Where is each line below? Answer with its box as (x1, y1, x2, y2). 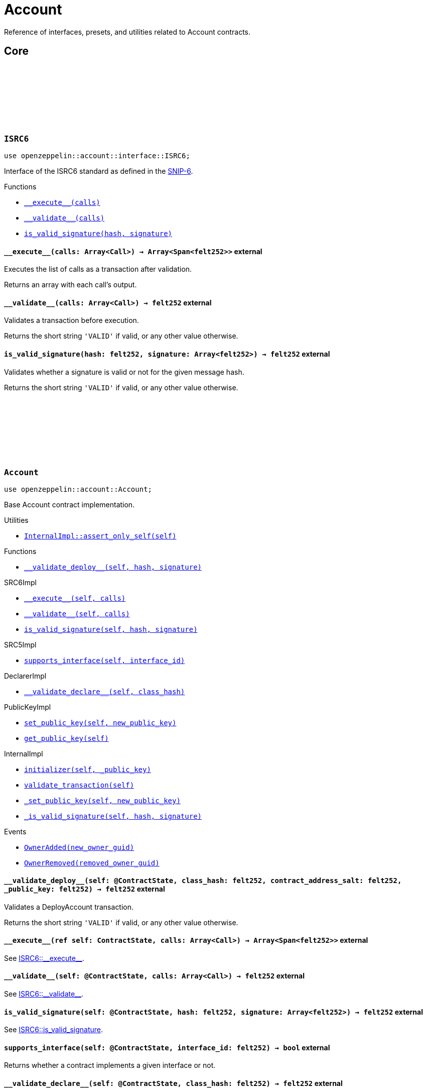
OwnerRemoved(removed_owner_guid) (24, 859, 160, 867)
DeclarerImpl (4, 672, 47, 681)
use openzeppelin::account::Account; (4, 485, 153, 494)
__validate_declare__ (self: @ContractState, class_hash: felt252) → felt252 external (4, 1079, 343, 1088)
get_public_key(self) (24, 734, 109, 743)
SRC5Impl (4, 640, 37, 649)
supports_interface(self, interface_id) (24, 657, 185, 665)
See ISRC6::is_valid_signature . (4, 1025, 103, 1034)
